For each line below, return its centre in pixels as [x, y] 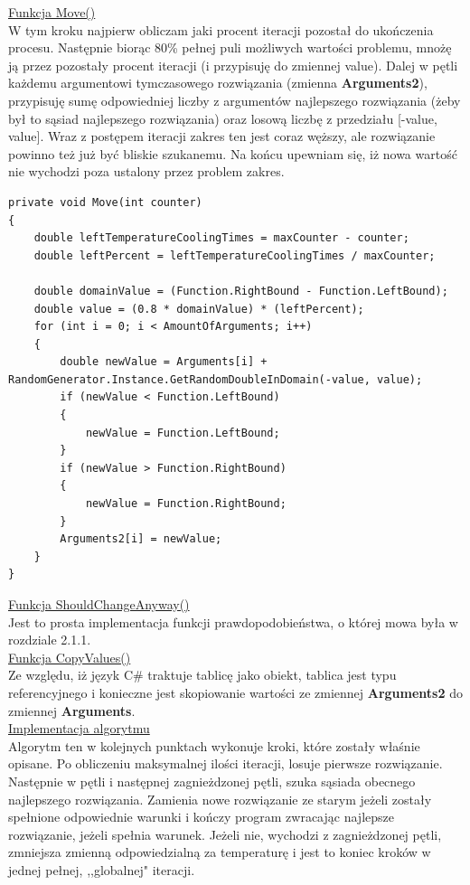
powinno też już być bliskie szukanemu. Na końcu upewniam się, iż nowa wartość [233, 153]
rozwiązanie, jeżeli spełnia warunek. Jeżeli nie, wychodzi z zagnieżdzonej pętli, [225, 834]
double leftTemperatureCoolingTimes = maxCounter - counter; [221, 238]
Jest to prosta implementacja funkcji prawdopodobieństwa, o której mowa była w [233, 621]
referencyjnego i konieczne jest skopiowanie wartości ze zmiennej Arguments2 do [235, 692]
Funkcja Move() [52, 12]
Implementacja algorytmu [79, 728]
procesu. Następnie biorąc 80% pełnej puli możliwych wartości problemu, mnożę [230, 47]
